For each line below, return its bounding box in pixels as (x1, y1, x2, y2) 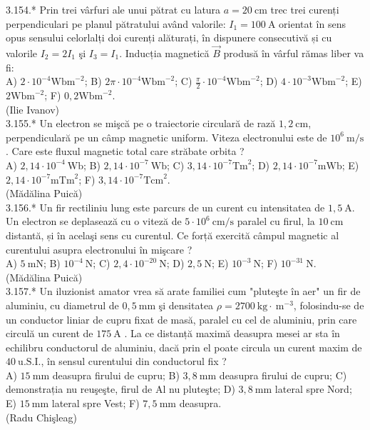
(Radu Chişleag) (6, 409, 77, 424)
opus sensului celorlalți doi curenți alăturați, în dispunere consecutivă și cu (6, 30, 332, 45)
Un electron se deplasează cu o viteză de (6, 214, 182, 229)
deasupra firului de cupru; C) (219, 367, 347, 382)
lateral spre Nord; (274, 381, 352, 396)
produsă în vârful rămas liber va (223, 46, 364, 60)
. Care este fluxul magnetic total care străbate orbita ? (6, 144, 245, 159)
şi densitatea (158, 297, 214, 312)
